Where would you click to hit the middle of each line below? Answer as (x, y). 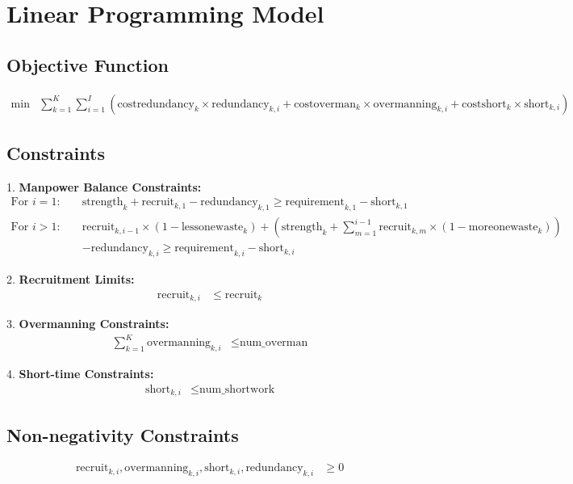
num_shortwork (237, 389)
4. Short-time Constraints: (80, 374)
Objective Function (88, 64)
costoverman (325, 104)
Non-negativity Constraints (123, 434)
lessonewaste (212, 227)
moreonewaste (503, 227)
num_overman (274, 343)
